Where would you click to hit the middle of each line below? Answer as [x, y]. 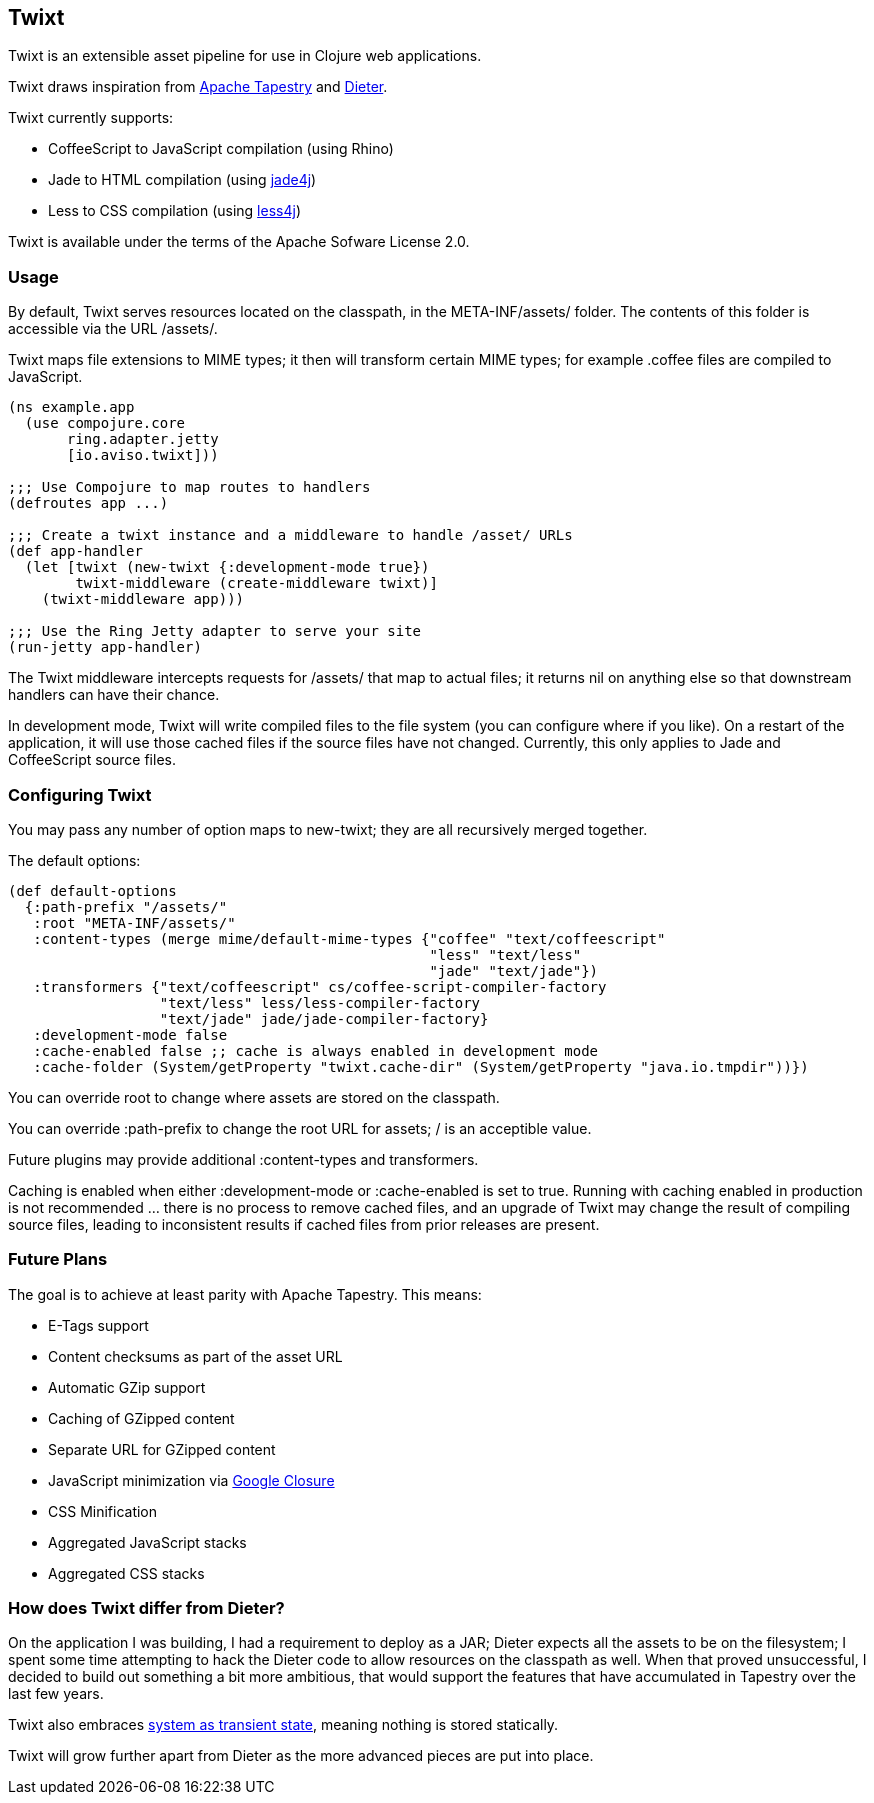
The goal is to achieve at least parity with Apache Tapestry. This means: [245, 1294]
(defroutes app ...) [88, 503]
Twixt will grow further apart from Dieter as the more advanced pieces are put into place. [301, 1756]
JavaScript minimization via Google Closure [191, 1480]
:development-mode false [130, 1034]
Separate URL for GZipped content [162, 1449]
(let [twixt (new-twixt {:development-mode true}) [227, 567]
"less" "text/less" [505, 954]
